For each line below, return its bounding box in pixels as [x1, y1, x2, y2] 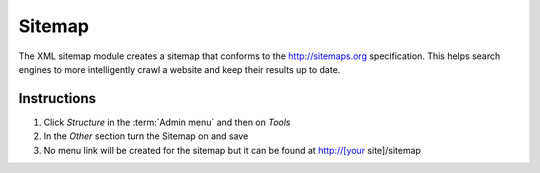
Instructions [18, 90, 97, 107]
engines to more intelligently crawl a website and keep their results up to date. [18, 63, 341, 75]
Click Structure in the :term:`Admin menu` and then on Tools [43, 116, 291, 128]
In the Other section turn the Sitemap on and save [43, 130, 249, 142]
